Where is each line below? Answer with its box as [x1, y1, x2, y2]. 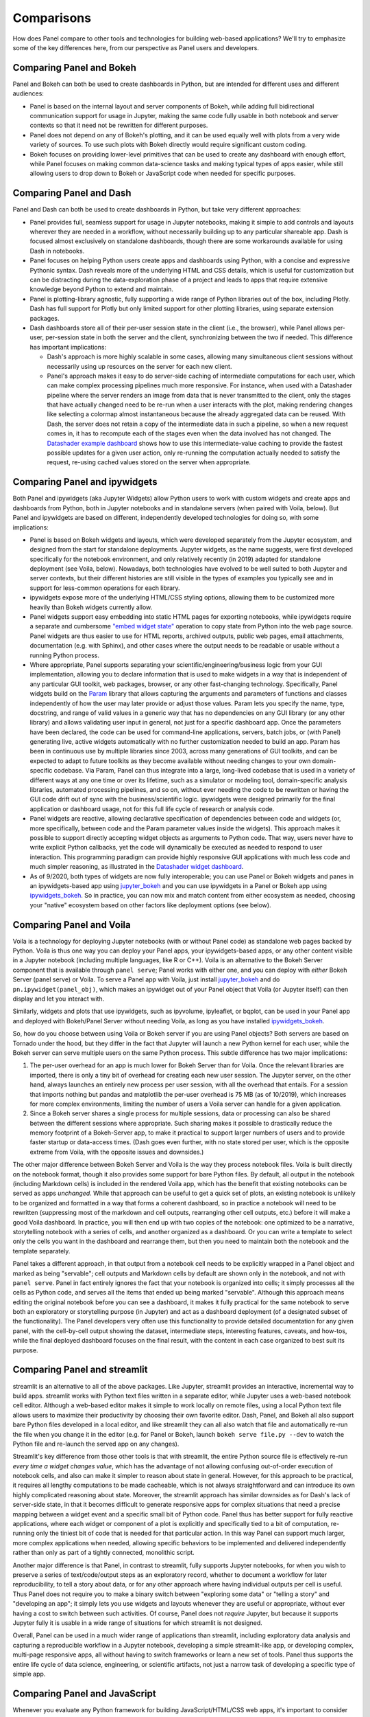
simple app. [12, 1670, 46, 1678]
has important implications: [29, 343, 106, 351]
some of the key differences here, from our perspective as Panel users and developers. [12, 43, 260, 52]
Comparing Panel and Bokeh [12, 62, 137, 73]
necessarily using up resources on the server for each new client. [47, 362, 232, 370]
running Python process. [29, 651, 99, 659]
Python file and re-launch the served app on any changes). [12, 1440, 180, 1448]
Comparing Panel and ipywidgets [12, 476, 158, 488]
